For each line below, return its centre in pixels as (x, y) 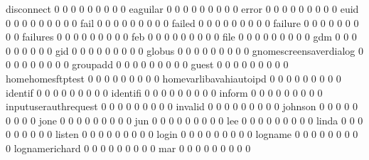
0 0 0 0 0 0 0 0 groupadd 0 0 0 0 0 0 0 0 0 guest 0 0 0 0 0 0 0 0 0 (147, 64)
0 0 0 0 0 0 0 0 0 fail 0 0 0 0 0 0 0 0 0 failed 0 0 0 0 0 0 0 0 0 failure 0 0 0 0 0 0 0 (182, 22)
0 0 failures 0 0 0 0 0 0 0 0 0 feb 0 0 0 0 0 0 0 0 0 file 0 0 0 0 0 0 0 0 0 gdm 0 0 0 (181, 37)
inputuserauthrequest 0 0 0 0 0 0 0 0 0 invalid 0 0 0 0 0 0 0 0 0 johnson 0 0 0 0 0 (182, 106)
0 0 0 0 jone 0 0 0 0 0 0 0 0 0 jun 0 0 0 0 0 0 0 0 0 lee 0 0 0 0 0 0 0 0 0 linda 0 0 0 (184, 120)
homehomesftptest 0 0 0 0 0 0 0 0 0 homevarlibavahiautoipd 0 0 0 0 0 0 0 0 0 (173, 78)
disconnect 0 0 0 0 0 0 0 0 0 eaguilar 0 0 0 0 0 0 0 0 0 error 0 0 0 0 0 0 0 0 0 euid (182, 9)
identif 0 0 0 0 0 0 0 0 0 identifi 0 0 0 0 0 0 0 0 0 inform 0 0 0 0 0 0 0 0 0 (164, 92)
